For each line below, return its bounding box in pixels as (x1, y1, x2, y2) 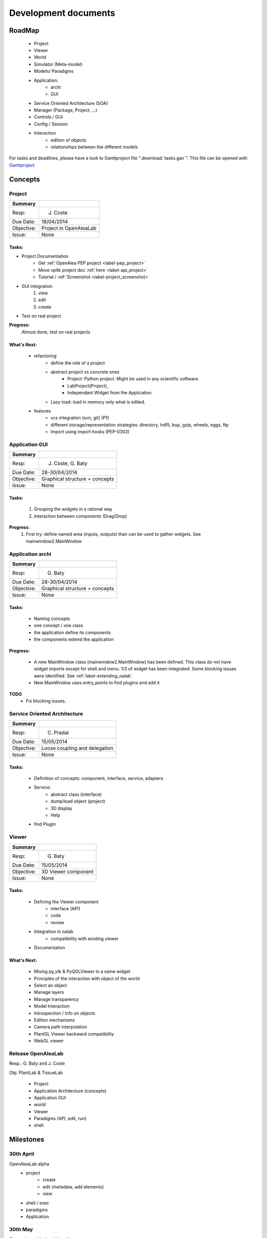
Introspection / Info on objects (34, 1010, 95, 1016)
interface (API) (50, 905, 81, 911)
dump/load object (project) (50, 798, 106, 804)
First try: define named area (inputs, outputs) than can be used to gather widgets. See (26, 531, 201, 537)
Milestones (9, 1135, 44, 1144)
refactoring (34, 353, 57, 359)
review (50, 919, 64, 926)
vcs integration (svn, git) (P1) (50, 415, 109, 421)
